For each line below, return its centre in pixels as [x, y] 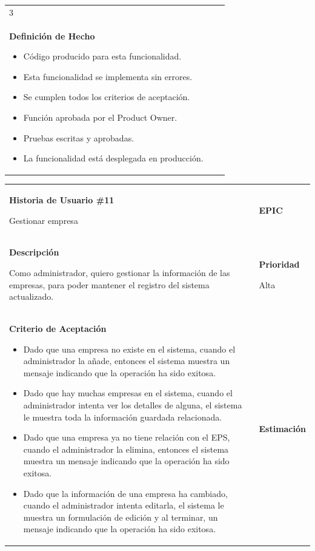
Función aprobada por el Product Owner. [100, 117]
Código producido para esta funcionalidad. [102, 56]
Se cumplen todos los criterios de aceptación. [107, 97]
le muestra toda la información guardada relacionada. [123, 417]
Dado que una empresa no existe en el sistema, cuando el [129, 349]
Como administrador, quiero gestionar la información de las [120, 273]
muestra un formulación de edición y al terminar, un [121, 517]
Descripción [34, 252]
